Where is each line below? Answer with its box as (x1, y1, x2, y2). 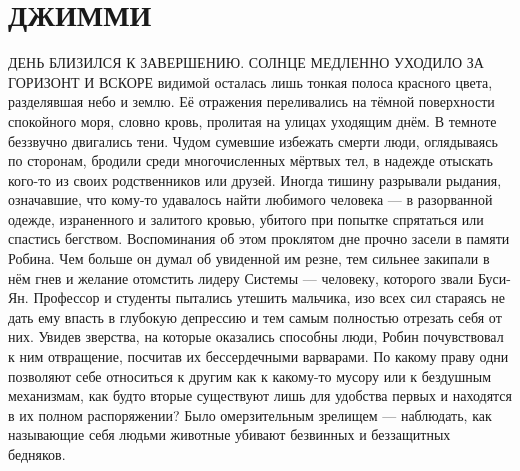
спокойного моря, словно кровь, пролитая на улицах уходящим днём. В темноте (8, 110, 497, 131)
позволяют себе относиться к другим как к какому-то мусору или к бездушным (8, 365, 492, 386)
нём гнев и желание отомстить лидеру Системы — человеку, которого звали (8, 267, 474, 288)
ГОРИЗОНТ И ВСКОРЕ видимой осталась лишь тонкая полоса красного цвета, (8, 71, 493, 92)
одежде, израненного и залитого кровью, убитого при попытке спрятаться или (8, 208, 484, 229)
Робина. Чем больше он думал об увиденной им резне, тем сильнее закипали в (8, 248, 490, 269)
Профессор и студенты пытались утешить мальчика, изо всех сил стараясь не (33, 287, 505, 308)
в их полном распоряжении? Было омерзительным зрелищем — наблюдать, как (8, 404, 492, 425)
